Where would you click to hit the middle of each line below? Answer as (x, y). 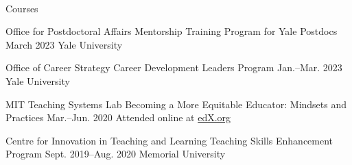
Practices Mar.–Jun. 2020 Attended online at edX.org (118, 117)
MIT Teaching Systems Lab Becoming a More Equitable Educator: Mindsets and (176, 104)
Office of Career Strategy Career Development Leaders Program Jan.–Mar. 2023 (174, 67)
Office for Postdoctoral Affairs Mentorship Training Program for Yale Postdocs (172, 31)
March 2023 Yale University (64, 44)
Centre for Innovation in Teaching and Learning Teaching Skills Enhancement (169, 140)
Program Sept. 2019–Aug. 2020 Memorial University (116, 154)
